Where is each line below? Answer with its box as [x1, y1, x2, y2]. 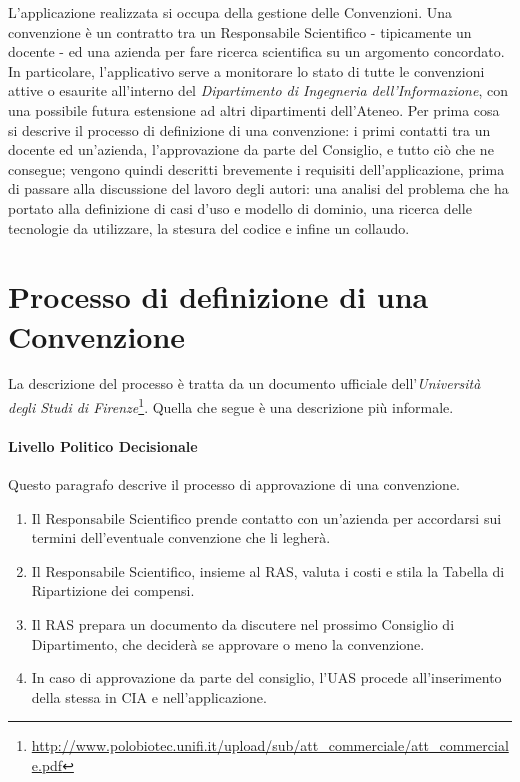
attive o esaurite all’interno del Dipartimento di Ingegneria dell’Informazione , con [8, 80, 508, 101]
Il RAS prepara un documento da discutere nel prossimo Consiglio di [31, 614, 455, 635]
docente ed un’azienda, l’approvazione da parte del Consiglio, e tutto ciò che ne [8, 139, 494, 160]
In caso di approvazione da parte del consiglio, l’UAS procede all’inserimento [31, 667, 502, 688]
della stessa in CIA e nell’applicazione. [31, 686, 267, 707]
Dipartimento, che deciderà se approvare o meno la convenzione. [31, 633, 425, 654]
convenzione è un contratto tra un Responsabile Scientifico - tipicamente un [8, 21, 472, 42]
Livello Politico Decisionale [8, 435, 198, 456]
